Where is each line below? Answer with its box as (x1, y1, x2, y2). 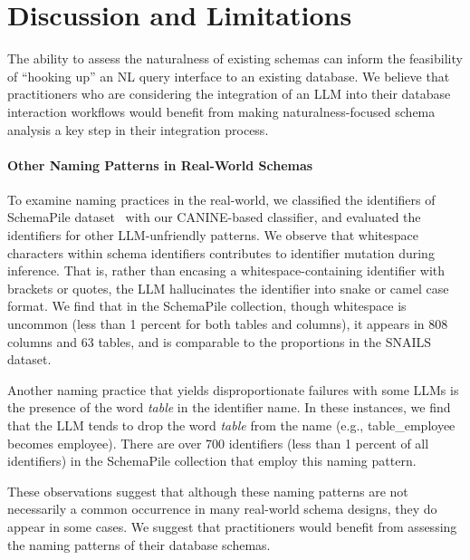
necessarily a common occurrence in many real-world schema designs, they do (7, 499, 437, 518)
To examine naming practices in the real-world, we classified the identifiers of (7, 189, 436, 208)
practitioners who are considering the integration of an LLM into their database (7, 84, 451, 103)
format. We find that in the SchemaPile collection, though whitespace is (7, 296, 407, 315)
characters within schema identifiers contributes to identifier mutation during (7, 243, 435, 262)
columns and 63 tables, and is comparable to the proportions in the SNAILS (7, 332, 432, 351)
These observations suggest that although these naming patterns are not (7, 481, 408, 500)
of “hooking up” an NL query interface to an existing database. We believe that (7, 66, 450, 85)
